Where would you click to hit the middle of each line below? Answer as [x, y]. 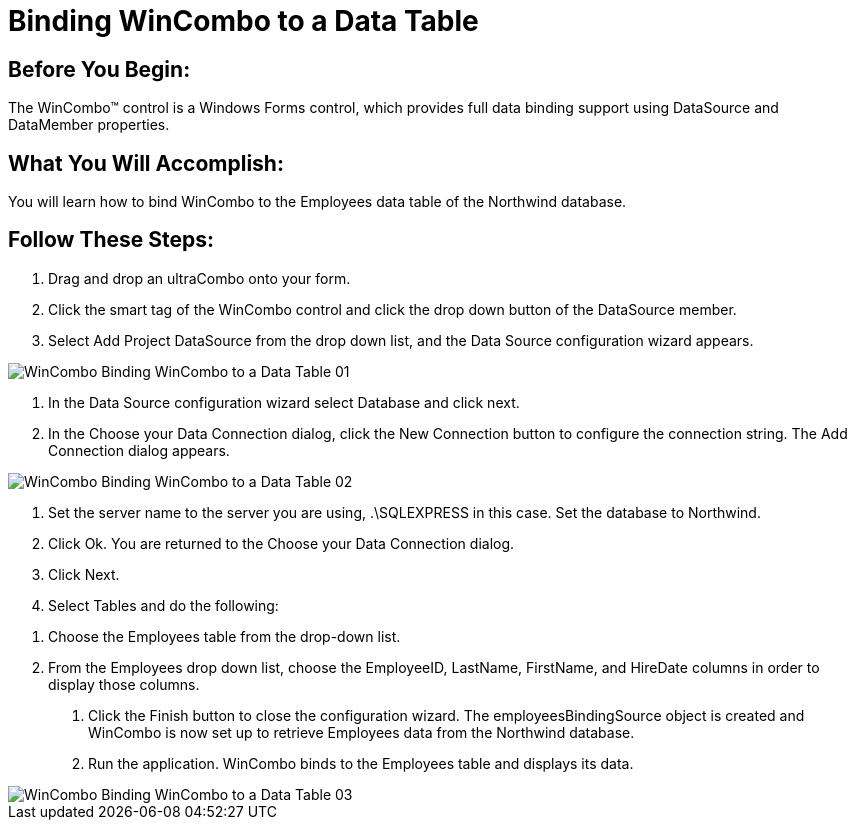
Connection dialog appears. [139, 450]
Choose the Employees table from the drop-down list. [224, 636]
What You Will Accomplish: [146, 163]
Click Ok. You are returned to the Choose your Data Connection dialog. [281, 543]
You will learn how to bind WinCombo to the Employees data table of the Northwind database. [317, 202]
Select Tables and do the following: [163, 605]
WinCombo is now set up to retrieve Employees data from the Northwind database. [361, 732]
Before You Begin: [99, 69]
